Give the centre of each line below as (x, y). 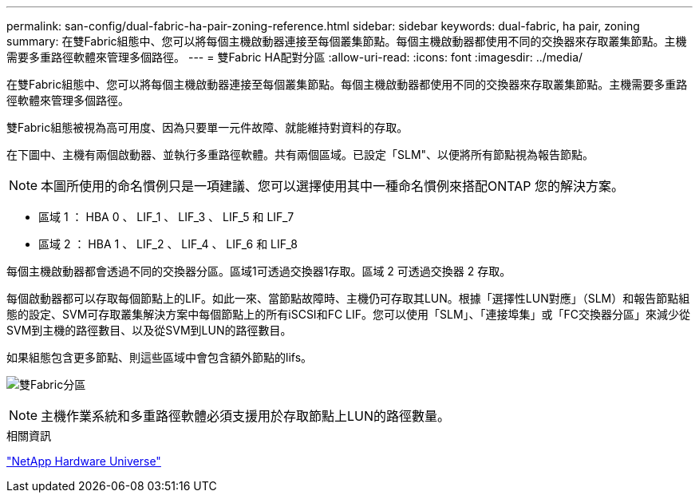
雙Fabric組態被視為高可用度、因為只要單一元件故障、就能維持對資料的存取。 (207, 127)
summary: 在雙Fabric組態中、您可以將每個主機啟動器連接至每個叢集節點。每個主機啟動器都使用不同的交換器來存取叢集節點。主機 (347, 41)
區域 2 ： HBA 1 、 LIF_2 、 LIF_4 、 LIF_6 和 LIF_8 (168, 244)
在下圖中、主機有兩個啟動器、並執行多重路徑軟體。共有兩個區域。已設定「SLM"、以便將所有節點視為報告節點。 (300, 154)
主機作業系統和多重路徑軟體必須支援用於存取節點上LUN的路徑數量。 (246, 416)
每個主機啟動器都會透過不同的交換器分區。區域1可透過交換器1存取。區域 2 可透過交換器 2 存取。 (259, 271)
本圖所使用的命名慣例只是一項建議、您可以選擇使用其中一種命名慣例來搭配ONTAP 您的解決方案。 (333, 186)
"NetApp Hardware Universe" (84, 461)
